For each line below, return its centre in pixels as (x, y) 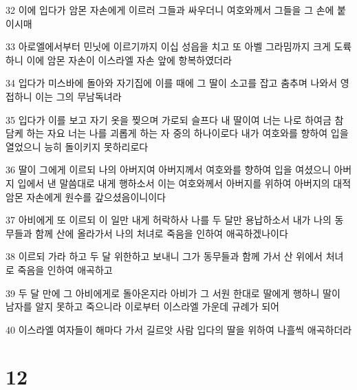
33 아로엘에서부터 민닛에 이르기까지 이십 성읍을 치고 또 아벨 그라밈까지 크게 (168, 46)
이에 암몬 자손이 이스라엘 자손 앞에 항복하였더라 (129, 59)
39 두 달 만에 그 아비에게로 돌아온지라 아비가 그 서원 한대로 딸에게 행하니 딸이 (173, 293)
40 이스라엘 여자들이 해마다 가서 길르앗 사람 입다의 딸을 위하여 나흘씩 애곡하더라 (179, 329)
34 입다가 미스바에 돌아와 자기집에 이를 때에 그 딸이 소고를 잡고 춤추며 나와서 (172, 83)
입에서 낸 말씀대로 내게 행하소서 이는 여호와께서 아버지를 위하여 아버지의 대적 (184, 183)
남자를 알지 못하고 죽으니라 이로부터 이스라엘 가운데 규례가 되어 (142, 306)
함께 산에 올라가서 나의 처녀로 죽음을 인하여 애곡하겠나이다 (162, 233)
